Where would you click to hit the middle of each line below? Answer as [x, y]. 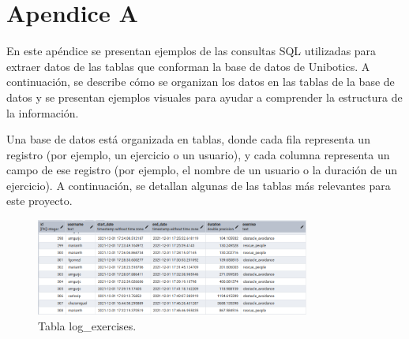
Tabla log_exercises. [87, 325]
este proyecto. [39, 201]
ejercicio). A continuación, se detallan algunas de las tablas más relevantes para [199, 185]
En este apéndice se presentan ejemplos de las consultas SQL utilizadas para [191, 51]
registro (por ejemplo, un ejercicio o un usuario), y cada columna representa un [198, 154]
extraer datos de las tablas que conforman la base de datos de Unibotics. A [188, 66]
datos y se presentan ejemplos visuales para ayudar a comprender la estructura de [204, 97]
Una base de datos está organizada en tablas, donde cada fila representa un [188, 139]
